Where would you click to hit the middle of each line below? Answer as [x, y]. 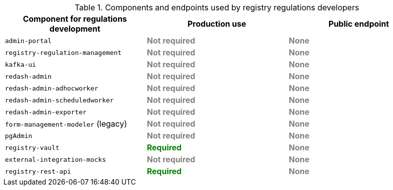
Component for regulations [75, 19]
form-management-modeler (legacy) [66, 124]
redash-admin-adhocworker [52, 88]
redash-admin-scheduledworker [60, 100]
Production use [217, 24]
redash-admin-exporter [46, 112]
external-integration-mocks [56, 159]
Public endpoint [359, 24]
